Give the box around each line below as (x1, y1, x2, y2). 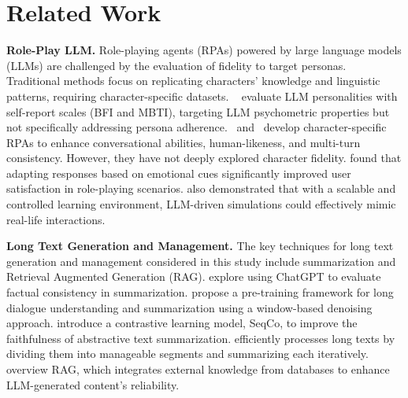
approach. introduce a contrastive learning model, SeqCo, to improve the (6, 315, 358, 331)
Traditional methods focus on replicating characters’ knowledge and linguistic (6, 72, 380, 89)
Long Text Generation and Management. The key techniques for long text (6, 238, 394, 254)
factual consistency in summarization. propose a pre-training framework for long (6, 284, 394, 300)
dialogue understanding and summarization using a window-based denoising (6, 299, 373, 315)
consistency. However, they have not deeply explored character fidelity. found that (6, 149, 402, 166)
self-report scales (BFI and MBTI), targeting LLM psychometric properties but (6, 103, 390, 120)
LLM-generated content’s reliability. (6, 376, 180, 392)
